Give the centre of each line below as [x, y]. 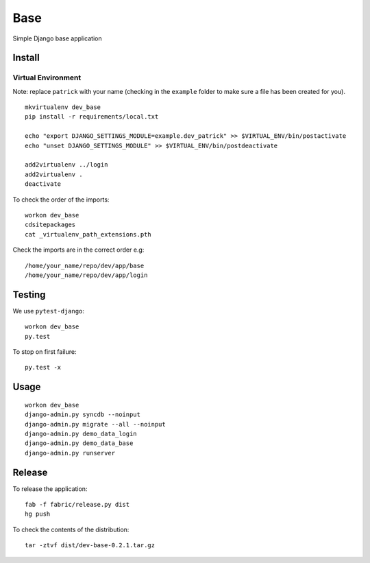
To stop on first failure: [45, 352]
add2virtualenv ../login [66, 165]
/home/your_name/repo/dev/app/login [86, 275]
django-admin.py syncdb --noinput [83, 415]
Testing [29, 295]
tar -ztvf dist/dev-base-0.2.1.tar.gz [90, 546]
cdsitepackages [50, 225]
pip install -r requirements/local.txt [92, 117]
